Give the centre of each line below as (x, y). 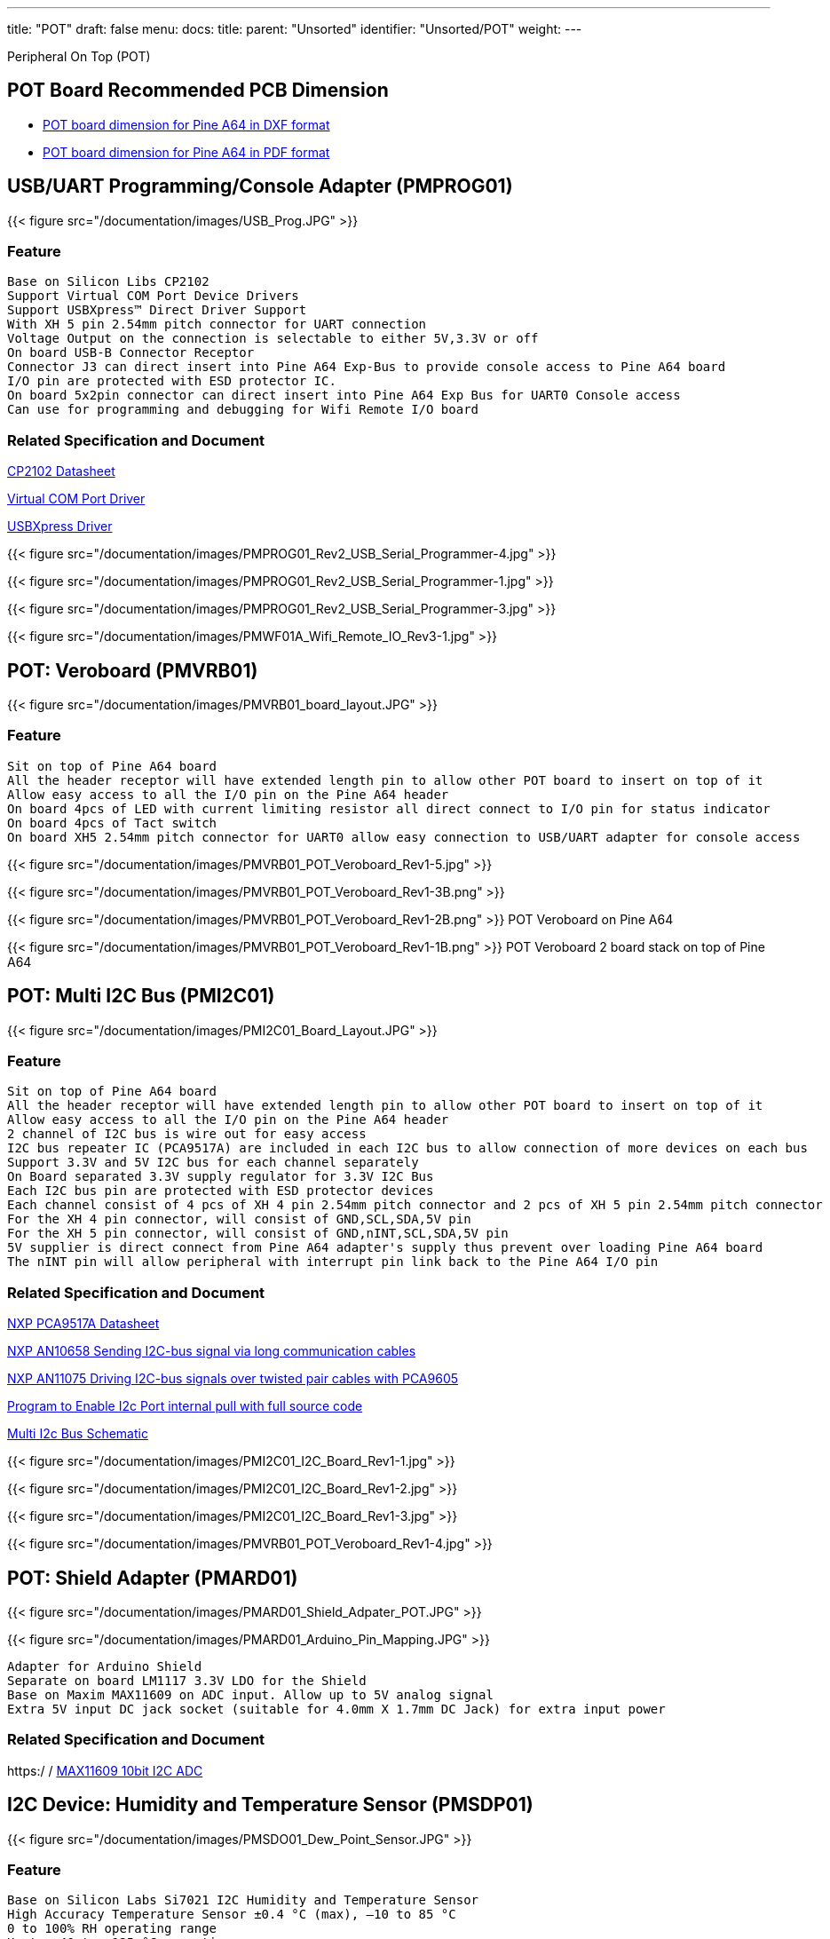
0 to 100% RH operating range (112, 1929)
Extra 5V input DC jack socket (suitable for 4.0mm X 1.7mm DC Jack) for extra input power (336, 1709)
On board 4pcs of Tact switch (112, 823)
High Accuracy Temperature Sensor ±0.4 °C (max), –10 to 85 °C (232, 1915)
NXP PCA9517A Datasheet (83, 1324)
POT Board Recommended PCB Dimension (198, 91)
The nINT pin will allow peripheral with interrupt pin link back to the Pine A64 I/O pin (333, 1262)
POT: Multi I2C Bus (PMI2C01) (141, 996)
